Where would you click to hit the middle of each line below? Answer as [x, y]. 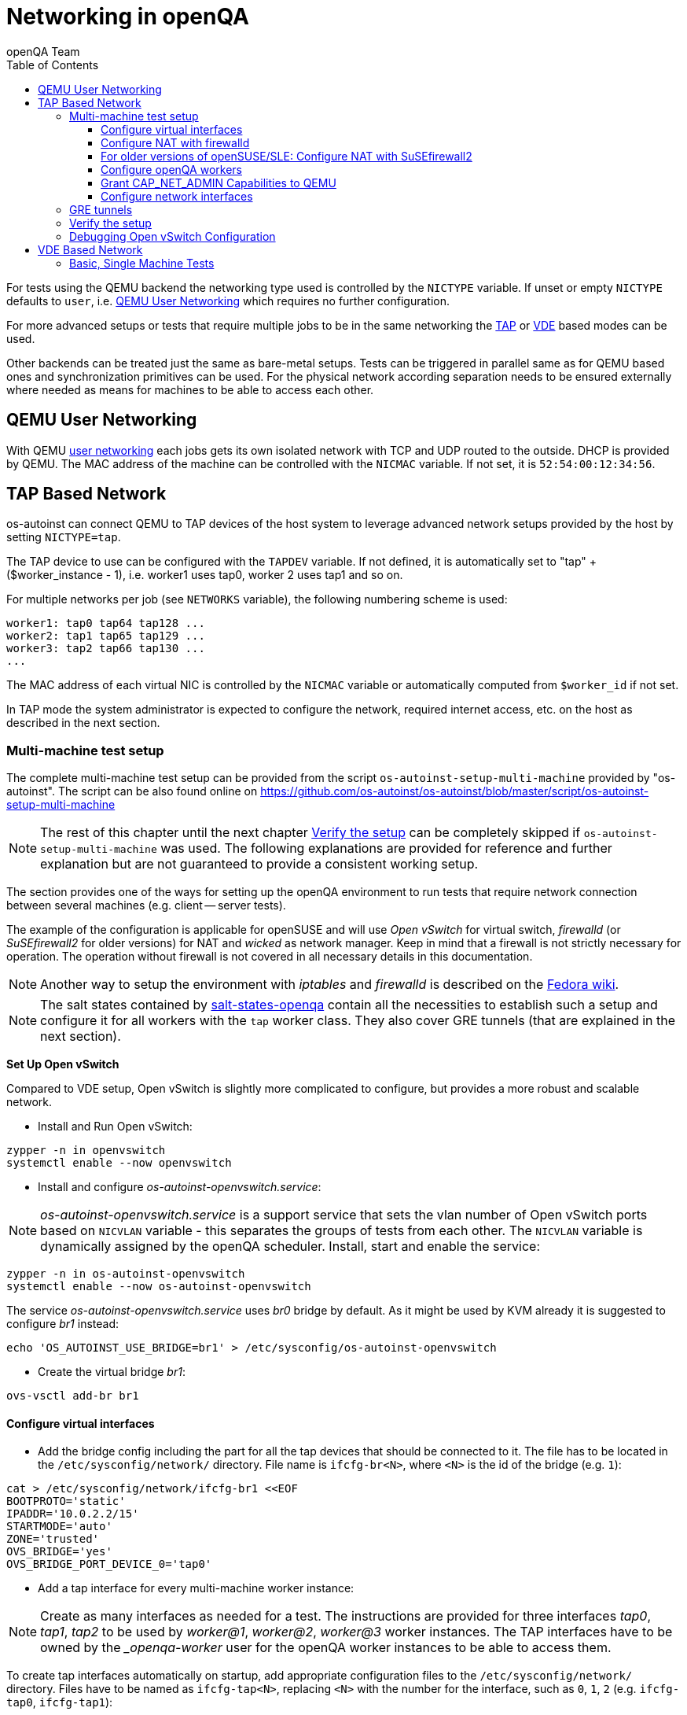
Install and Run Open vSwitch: [115, 1127]
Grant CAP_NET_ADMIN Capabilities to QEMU [219, 183]
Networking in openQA [128, 17]
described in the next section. [83, 723]
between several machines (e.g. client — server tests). [146, 905]
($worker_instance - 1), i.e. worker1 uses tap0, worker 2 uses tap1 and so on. [205, 575]
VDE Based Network [90, 249]
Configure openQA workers [171, 169]
